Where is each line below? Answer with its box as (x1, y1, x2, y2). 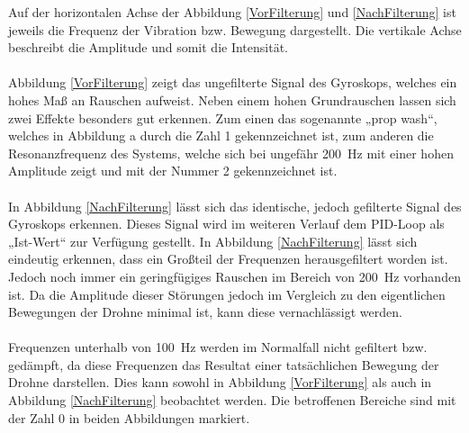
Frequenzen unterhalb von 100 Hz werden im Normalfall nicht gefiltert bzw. (8, 338, 428, 356)
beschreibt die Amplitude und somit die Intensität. (8, 38, 289, 57)
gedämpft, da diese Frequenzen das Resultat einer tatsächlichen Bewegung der (8, 355, 439, 374)
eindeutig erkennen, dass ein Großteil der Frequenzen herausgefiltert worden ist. (8, 249, 448, 268)
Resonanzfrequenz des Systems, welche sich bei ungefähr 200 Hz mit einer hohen (8, 143, 454, 162)
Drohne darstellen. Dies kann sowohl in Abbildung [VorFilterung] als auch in (8, 373, 432, 392)
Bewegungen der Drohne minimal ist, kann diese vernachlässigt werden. (8, 302, 402, 321)
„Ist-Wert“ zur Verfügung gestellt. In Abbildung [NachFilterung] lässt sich (8, 231, 418, 250)
